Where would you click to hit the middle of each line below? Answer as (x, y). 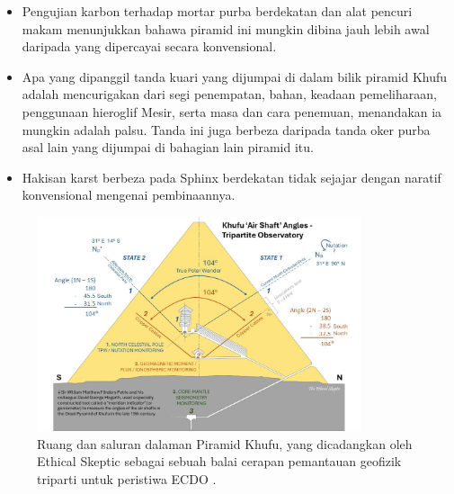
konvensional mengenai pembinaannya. (129, 195)
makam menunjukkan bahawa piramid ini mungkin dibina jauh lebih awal (226, 28)
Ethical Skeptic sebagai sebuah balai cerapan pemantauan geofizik (219, 461)
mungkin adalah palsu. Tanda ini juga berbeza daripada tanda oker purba (226, 129)
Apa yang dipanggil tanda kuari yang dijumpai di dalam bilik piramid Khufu (235, 76)
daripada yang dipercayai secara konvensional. (149, 46)
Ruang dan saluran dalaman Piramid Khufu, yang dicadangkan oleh (225, 443)
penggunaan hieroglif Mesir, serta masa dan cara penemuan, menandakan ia (232, 111)
